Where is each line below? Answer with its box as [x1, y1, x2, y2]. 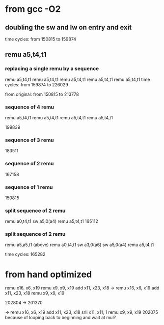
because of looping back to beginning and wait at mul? [5, 315, 116, 321]
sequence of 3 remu [5, 137, 54, 144]
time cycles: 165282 [5, 252, 46, 257]
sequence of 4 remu [5, 104, 55, 110]
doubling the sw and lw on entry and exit [5, 23, 132, 32]
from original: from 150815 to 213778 [5, 91, 79, 97]
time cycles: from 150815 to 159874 [5, 36, 77, 42]
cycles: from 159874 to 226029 [5, 81, 69, 87]
